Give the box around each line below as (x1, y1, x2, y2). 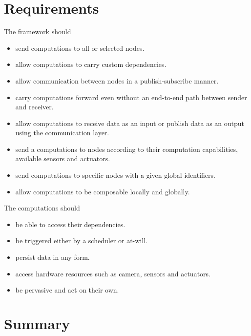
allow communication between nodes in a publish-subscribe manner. (15, 75, 219, 85)
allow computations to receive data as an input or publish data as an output (15, 118, 245, 128)
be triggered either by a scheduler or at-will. (15, 235, 147, 246)
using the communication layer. (15, 127, 109, 138)
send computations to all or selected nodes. (15, 42, 145, 53)
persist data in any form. (15, 252, 90, 262)
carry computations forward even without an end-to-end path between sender (15, 92, 247, 102)
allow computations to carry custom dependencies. (15, 59, 167, 69)
